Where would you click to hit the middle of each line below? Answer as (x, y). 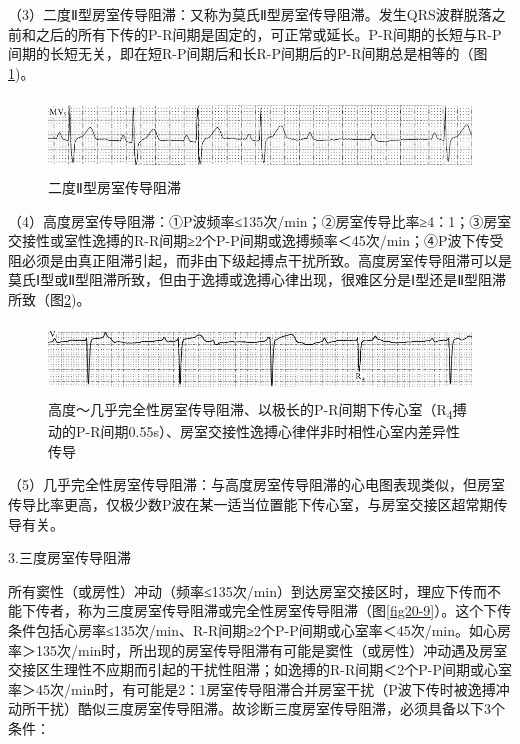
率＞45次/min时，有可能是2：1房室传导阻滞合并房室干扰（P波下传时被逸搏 (252, 688)
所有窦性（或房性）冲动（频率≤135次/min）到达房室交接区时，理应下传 (241, 590)
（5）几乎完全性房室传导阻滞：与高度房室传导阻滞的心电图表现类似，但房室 (256, 484)
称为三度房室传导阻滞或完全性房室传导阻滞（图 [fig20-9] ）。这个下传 (294, 610)
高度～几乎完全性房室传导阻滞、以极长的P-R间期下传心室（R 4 (250, 410)
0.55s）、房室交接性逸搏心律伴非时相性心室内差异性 (294, 431)
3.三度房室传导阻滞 (69, 557)
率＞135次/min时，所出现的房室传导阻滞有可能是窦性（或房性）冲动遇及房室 (258, 649)
